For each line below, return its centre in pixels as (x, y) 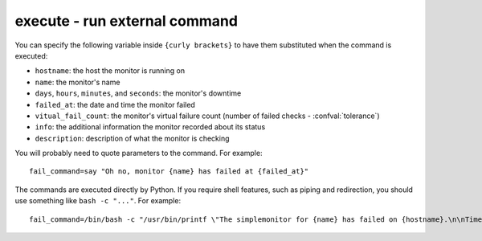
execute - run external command (127, 21)
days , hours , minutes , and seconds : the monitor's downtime (138, 93)
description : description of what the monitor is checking (132, 138)
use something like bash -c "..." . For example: (98, 201)
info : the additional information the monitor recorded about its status (150, 127)
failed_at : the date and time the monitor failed (115, 104)
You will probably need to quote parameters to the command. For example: (139, 153)
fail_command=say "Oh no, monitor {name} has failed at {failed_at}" (169, 172)
